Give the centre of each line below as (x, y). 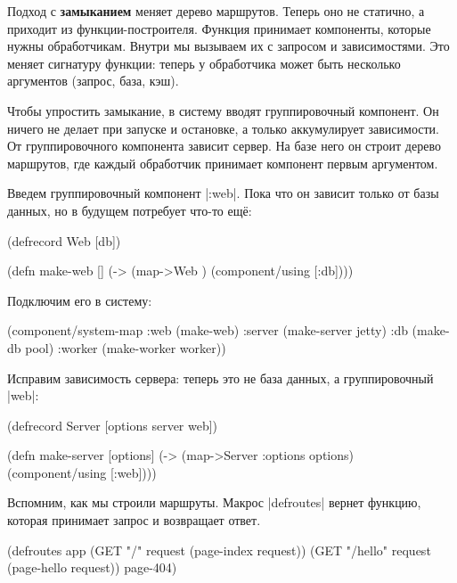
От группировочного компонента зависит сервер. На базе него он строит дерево (224, 146)
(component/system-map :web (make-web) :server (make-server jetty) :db (208, 330)
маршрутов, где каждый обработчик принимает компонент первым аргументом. (223, 163)
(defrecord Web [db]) (64, 240)
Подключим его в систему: (80, 300)
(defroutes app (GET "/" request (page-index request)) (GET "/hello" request (219, 550)
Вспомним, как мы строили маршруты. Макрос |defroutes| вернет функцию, (214, 502)
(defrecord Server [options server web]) (113, 425)
